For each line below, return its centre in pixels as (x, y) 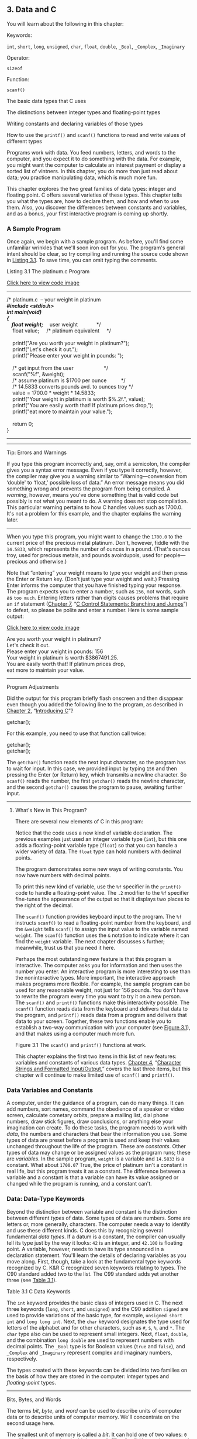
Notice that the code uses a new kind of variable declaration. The (94, 833)
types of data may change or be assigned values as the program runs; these (98, 1153)
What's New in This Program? (51, 810)
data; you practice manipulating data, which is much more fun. (82, 177)
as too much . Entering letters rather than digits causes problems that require (98, 598)
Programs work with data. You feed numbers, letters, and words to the (91, 152)
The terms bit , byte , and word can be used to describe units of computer (94, 1410)
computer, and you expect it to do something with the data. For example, (94, 159)
